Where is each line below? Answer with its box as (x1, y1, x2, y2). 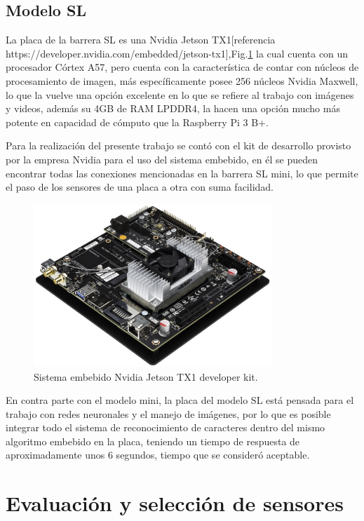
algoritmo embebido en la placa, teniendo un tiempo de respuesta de (6, 433, 300, 448)
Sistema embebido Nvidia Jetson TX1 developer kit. (34, 369, 258, 384)
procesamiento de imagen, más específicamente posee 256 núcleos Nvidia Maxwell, (6, 73, 358, 88)
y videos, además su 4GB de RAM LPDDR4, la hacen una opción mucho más (6, 101, 340, 116)
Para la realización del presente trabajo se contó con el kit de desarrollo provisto (6, 138, 351, 153)
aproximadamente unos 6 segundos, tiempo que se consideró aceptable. (6, 447, 310, 462)
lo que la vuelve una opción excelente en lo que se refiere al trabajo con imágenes (6, 87, 354, 102)
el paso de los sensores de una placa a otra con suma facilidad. (6, 180, 274, 194)
